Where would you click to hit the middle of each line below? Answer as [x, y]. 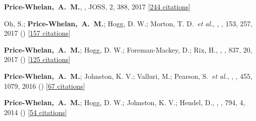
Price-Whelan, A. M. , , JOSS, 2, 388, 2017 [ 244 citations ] [97, 6]
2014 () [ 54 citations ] [35, 112]
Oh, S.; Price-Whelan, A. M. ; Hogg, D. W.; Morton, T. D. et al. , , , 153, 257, [128, 23]
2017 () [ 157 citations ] [37, 33]
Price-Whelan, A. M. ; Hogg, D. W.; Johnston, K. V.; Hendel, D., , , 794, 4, [125, 102]
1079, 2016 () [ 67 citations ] [45, 86]
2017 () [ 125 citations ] [37, 59]
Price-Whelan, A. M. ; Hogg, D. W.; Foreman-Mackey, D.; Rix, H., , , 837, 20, [128, 49]
